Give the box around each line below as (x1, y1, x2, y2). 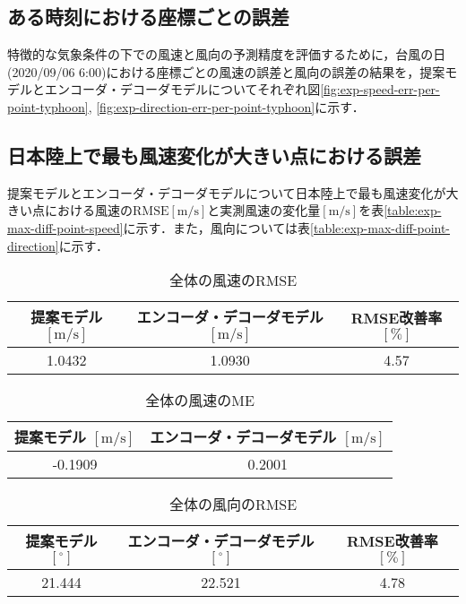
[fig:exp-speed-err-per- (320, 80, 440, 99)
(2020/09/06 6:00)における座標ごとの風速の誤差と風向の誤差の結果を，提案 (7, 62, 445, 81)
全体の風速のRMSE (168, 270, 298, 291)
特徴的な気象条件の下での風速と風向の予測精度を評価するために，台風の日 (7, 45, 446, 64)
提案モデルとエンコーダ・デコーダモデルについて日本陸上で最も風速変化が (7, 183, 446, 202)
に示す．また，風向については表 (123, 218, 311, 237)
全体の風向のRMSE (168, 494, 298, 515)
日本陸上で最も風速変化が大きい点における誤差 (7, 141, 421, 168)
